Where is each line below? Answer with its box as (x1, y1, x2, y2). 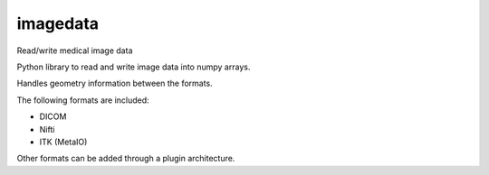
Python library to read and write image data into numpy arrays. (16, 61, 251, 72)
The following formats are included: (16, 95, 149, 106)
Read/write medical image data (16, 45, 133, 56)
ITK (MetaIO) (39, 136, 88, 147)
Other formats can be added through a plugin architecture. (16, 153, 235, 164)
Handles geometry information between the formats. (16, 78, 213, 89)
